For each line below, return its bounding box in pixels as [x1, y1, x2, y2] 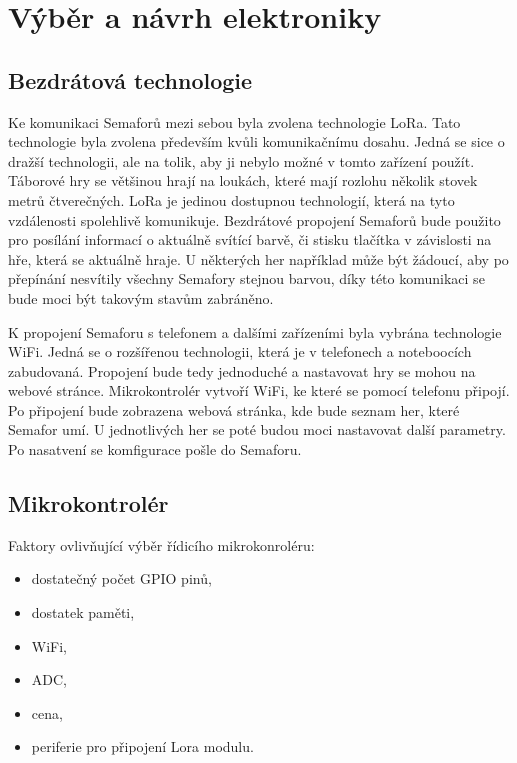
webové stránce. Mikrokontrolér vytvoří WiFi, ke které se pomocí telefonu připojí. [8, 380, 510, 401]
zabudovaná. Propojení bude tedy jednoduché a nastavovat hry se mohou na [8, 360, 476, 381]
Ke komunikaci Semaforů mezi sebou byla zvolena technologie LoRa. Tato [8, 111, 461, 132]
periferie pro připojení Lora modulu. [31, 736, 254, 757]
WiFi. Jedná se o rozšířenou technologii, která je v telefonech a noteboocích [8, 341, 472, 362]
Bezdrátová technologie [8, 64, 253, 95]
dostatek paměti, [31, 602, 135, 623]
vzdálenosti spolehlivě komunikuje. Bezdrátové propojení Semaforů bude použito [8, 209, 501, 230]
